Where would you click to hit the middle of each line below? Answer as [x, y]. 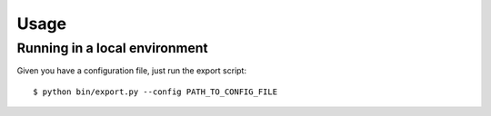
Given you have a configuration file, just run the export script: [132, 71]
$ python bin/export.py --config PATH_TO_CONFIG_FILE [155, 92]
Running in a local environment [112, 48]
